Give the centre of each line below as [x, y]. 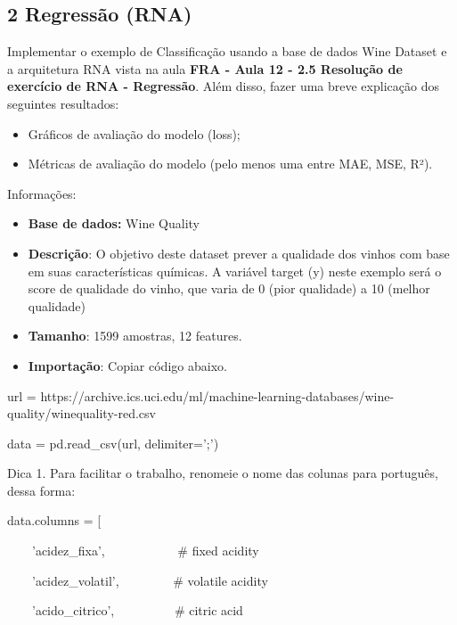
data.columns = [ [54, 520]
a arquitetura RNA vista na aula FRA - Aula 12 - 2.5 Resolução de [205, 68]
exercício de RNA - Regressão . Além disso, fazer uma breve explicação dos [223, 86]
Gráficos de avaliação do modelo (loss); [134, 133]
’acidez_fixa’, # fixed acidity [145, 551]
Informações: [42, 193]
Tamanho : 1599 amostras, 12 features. [135, 336]
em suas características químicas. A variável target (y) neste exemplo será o [235, 271]
